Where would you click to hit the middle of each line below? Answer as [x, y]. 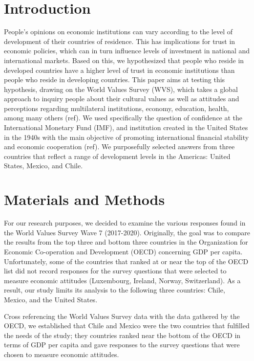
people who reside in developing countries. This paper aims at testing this [115, 79]
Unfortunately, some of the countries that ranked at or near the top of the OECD [126, 261]
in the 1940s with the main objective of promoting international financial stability [127, 137]
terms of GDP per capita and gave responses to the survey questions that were [122, 345]
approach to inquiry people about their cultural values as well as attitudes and [122, 99]
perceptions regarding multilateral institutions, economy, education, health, [116, 108]
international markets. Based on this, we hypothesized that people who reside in [124, 60]
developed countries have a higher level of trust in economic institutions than [119, 70]
